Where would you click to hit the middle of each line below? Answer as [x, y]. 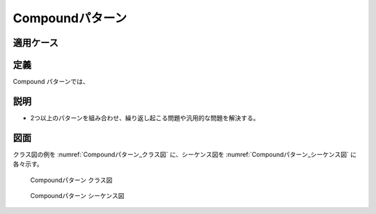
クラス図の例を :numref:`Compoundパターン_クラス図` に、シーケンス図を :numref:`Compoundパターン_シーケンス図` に [185, 154]
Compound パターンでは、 [51, 82]
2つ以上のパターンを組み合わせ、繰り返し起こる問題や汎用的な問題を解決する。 [145, 117]
